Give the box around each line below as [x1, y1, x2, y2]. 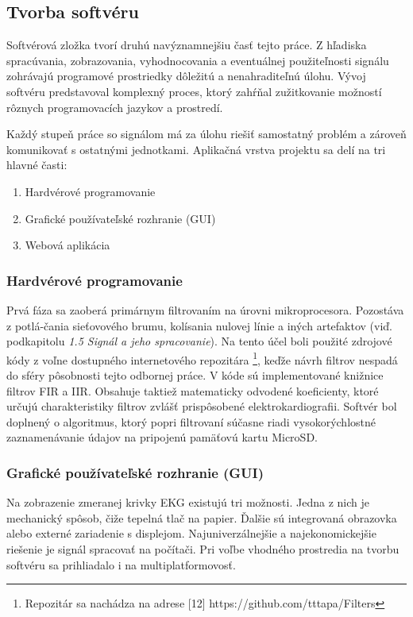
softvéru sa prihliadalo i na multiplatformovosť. [6, 556, 236, 573]
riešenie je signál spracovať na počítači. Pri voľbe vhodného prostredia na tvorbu [6, 540, 399, 557]
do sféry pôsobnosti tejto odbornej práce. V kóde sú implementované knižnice [6, 366, 384, 383]
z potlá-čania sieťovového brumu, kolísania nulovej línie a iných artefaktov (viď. [6, 317, 392, 334]
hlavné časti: [6, 156, 68, 173]
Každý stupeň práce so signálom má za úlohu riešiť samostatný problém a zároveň [6, 125, 407, 142]
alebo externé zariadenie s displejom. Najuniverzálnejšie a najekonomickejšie [6, 525, 376, 542]
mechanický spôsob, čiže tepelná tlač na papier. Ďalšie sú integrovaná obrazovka [6, 509, 397, 526]
